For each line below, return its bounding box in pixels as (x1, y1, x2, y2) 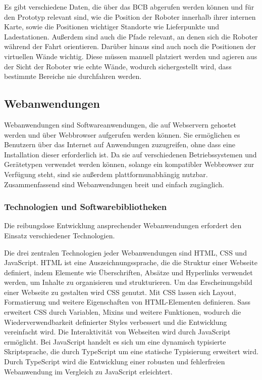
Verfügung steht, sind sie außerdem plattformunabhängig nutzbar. (4, 168, 208, 179)
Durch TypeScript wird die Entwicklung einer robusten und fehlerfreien (4, 356, 225, 367)
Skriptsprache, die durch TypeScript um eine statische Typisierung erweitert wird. (4, 346, 258, 357)
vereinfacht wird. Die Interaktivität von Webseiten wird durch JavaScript (4, 326, 231, 337)
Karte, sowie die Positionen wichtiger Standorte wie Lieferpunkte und (4, 21, 220, 32)
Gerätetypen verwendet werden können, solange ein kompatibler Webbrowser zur (4, 159, 254, 170)
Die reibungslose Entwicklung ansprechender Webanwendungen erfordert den (4, 220, 242, 231)
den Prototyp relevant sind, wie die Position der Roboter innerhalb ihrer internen (4, 11, 256, 22)
